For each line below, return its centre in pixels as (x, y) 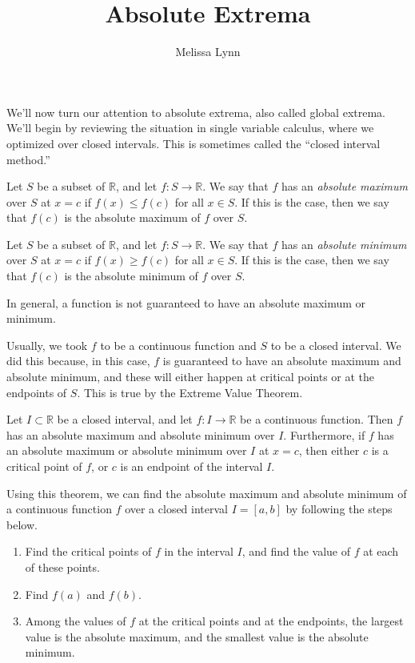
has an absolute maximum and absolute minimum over (141, 434)
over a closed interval (177, 509)
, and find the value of (296, 551)
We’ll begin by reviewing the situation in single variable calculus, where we (190, 128)
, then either (329, 450)
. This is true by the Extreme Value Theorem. (190, 392)
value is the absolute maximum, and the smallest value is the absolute (197, 636)
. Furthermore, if (324, 434)
